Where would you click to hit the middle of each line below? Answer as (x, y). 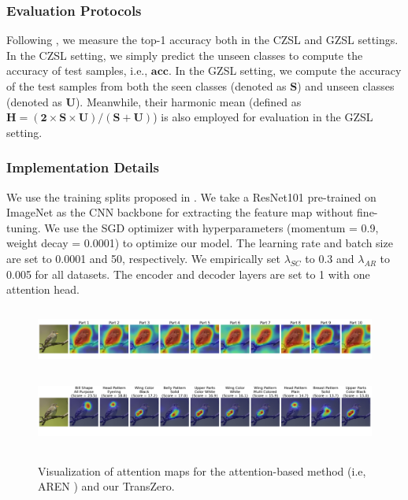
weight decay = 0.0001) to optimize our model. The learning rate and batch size (200, 243)
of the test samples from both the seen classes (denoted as (147, 86)
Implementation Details (83, 167)
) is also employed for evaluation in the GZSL (263, 117)
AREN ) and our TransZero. (106, 486)
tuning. (24, 227)
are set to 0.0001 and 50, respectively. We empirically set (143, 258)
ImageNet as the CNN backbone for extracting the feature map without (180, 212)
